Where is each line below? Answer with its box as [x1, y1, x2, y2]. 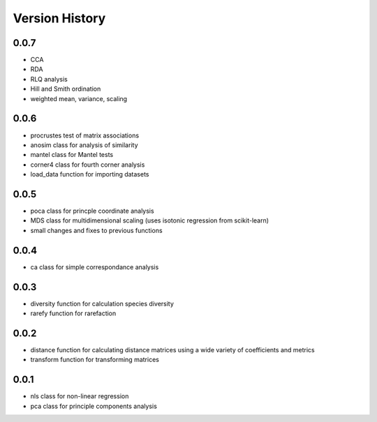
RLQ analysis [30, 75, 68, 83]
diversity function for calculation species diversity [30, 299, 175, 308]
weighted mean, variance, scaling [30, 94, 128, 103]
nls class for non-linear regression [30, 392, 129, 400]
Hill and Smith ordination [30, 84, 101, 93]
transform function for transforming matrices [30, 356, 160, 364]
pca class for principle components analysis [30, 402, 157, 410]
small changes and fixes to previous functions [30, 226, 163, 234]
